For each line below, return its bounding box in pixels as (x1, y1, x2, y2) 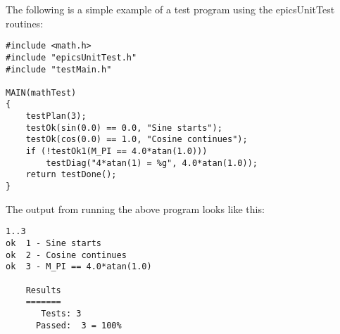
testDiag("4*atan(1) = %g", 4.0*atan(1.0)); (46, 158, 258, 168)
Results (25, 285, 61, 295)
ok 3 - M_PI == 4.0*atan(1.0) (6, 262, 152, 272)
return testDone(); (25, 169, 117, 180)
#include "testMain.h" (6, 64, 112, 75)
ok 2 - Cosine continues (6, 250, 127, 260)
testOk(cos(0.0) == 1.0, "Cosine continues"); (25, 134, 248, 145)
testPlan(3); (25, 111, 87, 122)
